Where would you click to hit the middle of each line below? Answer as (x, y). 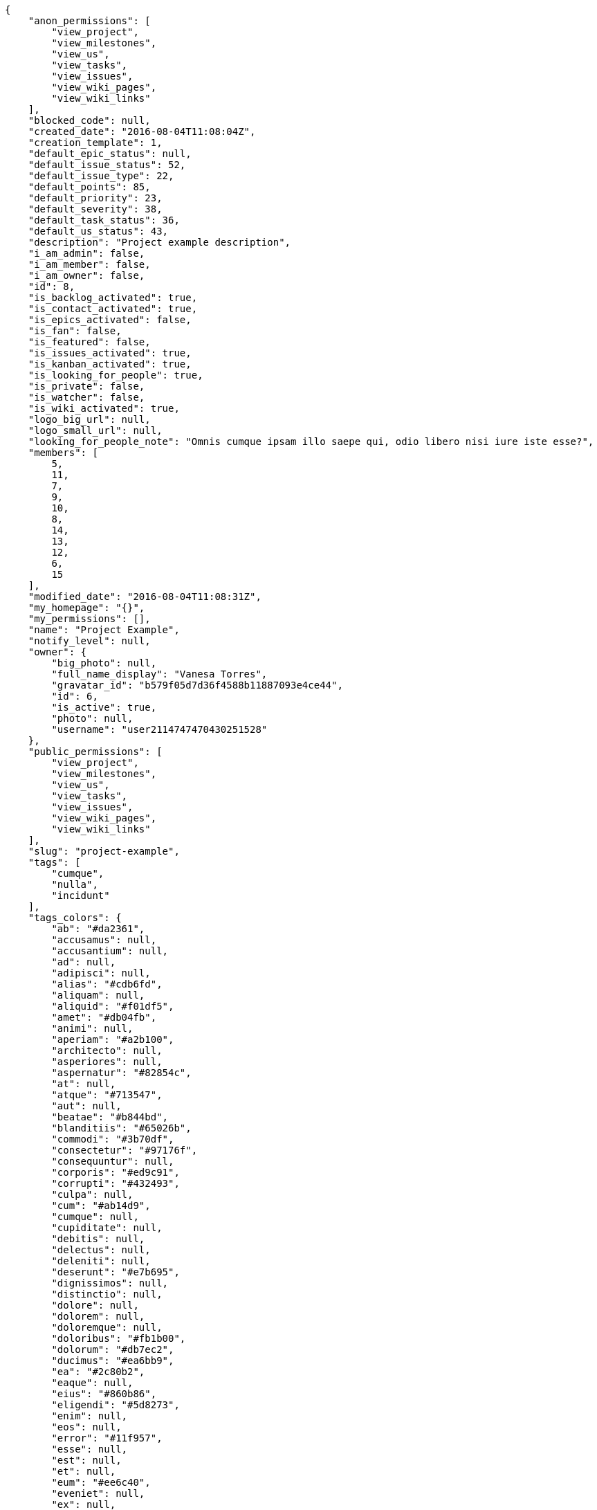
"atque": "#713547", (107, 1095)
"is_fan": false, (75, 331)
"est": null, (86, 1460)
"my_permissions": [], (89, 619)
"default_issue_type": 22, (101, 176)
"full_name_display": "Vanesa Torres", (159, 674)
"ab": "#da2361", (98, 929)
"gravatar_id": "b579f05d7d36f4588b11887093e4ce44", (197, 685)
